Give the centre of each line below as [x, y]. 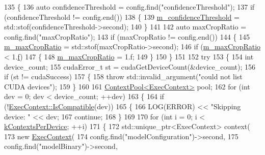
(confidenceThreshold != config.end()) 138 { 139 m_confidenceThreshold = [122, 17]
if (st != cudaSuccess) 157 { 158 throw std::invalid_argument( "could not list [123, 76]
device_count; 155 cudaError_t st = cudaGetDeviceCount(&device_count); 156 [130, 66]
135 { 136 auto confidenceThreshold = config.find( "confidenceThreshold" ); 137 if [129, 7]
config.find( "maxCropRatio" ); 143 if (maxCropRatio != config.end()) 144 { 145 [127, 36]
